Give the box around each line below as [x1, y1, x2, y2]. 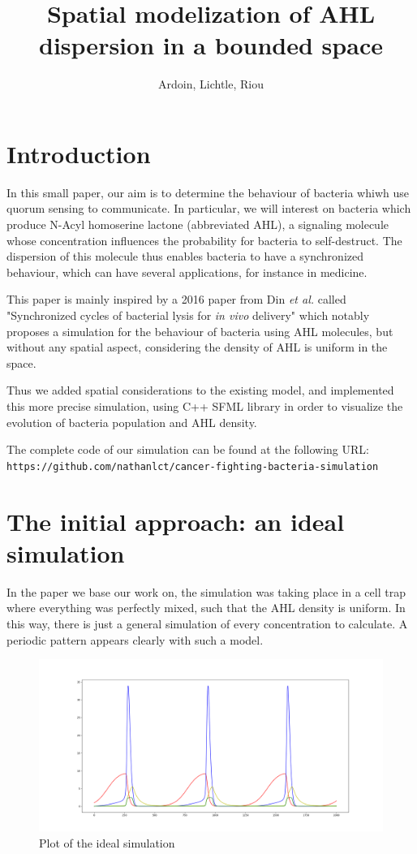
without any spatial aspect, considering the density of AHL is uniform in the [6, 339, 388, 356]
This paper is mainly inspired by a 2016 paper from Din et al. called [6, 291, 346, 308]
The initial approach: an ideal [6, 504, 345, 537]
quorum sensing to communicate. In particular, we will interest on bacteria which [6, 200, 411, 217]
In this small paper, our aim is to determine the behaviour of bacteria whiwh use [6, 183, 409, 201]
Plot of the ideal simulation [39, 834, 175, 851]
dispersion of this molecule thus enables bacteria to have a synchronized [6, 248, 364, 265]
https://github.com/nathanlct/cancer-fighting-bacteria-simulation [6, 460, 379, 472]
